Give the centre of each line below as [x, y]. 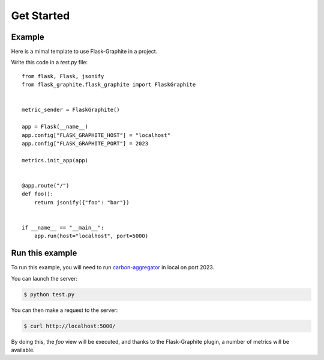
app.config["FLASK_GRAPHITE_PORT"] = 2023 [85, 143]
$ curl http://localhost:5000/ [70, 326]
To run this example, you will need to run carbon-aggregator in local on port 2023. [113, 267]
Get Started [40, 16]
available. [23, 350]
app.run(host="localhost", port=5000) [91, 236]
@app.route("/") [46, 185]
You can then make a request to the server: [64, 310]
